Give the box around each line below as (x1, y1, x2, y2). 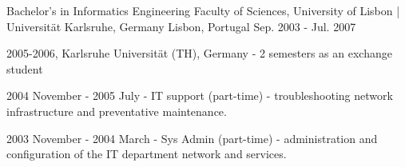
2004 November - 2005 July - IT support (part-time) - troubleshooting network (6, 87, 393, 104)
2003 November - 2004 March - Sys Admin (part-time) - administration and (6, 129, 378, 146)
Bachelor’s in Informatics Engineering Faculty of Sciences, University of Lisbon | (6, 2, 400, 18)
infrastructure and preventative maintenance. (6, 102, 227, 119)
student (6, 60, 43, 77)
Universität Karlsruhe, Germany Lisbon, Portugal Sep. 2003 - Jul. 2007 (6, 18, 356, 34)
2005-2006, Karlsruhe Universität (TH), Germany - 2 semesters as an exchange (6, 45, 392, 62)
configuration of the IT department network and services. (6, 145, 287, 162)
